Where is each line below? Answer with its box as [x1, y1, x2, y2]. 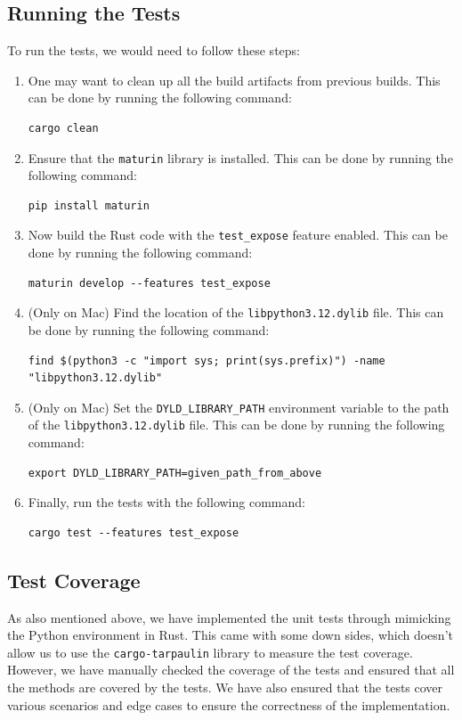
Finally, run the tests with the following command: [28, 493, 305, 511]
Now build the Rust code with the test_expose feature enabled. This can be [28, 225, 448, 244]
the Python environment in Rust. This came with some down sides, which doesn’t [7, 626, 453, 644]
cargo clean [28, 121, 99, 135]
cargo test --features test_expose [28, 526, 239, 539]
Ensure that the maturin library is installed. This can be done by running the [28, 148, 453, 167]
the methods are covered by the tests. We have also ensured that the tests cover [7, 678, 443, 697]
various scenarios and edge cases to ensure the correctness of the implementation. [7, 695, 450, 714]
